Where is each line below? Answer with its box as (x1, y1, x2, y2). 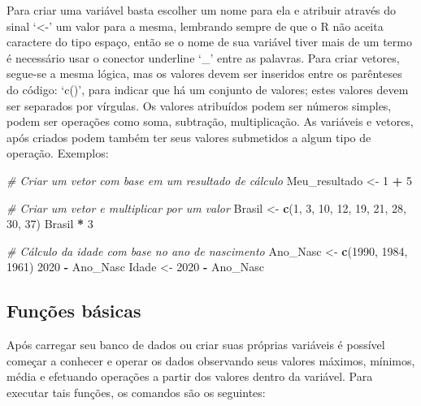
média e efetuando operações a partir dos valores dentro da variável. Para (7, 368, 373, 385)
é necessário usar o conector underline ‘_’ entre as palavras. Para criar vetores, (7, 49, 400, 66)
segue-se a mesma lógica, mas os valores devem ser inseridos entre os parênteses (7, 65, 402, 82)
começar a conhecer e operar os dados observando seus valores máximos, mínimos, (7, 352, 415, 369)
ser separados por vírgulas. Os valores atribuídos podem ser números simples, (7, 97, 392, 114)
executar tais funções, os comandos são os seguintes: (7, 383, 266, 400)
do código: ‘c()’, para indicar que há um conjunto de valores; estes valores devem (7, 80, 409, 97)
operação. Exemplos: (7, 145, 109, 162)
